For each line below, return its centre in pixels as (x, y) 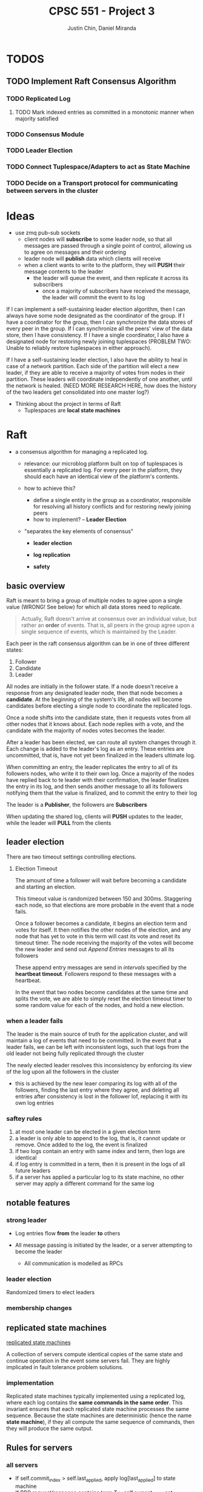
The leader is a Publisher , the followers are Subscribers (77, 805)
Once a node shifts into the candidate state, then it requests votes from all (98, 717)
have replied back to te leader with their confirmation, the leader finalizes (98, 780)
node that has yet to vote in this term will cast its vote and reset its (98, 936)
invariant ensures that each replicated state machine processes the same (98, 1409)
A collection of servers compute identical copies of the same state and (95, 1354)
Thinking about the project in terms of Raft (68, 404)
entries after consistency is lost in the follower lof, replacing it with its (101, 1096)
